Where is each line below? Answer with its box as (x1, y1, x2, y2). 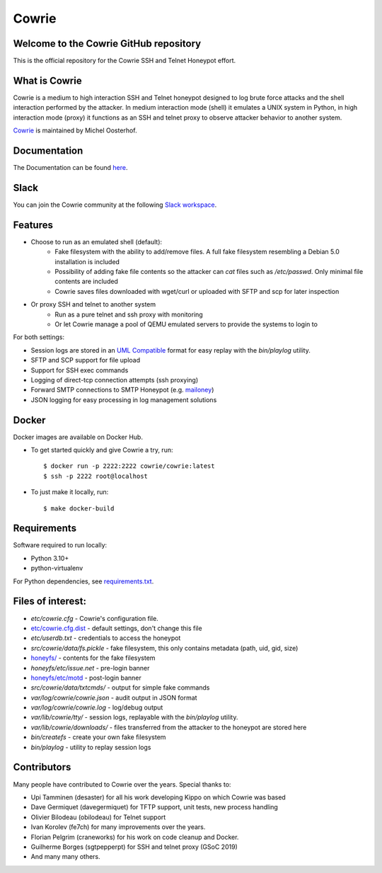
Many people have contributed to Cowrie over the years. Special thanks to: (13, 780, 231, 789)
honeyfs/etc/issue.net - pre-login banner (30, 663, 150, 672)
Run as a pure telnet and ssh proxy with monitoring (54, 310, 203, 319)
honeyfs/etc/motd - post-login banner (30, 673, 141, 682)
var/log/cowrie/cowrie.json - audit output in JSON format (30, 693, 197, 702)
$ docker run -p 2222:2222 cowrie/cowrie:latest (43, 462, 215, 470)
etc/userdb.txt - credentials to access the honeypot (30, 634, 181, 642)
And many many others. (30, 852, 100, 861)
